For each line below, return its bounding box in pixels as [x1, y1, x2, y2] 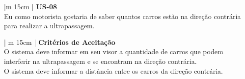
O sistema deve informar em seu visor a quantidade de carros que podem [4, 46, 223, 57]
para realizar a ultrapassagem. [4, 20, 95, 31]
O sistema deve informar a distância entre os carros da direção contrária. [4, 65, 223, 76]
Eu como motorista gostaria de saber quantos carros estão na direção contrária [4, 11, 241, 21]
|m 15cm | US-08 [4, 1, 57, 11]
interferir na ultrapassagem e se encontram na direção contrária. [4, 56, 197, 66]
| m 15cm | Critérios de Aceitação [4, 37, 115, 47]
